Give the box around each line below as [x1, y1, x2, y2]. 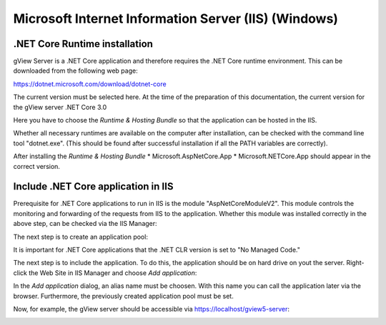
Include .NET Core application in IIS [13, 180, 174, 192]
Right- [346, 259, 365, 267]
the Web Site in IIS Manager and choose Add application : [29, 268, 197, 277]
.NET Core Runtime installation [13, 38, 154, 50]
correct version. [13, 162, 61, 170]
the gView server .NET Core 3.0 [13, 103, 107, 111]
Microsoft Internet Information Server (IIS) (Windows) [13, 11, 339, 26]
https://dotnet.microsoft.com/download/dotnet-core [13, 79, 167, 88]
